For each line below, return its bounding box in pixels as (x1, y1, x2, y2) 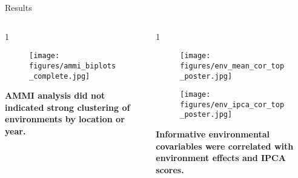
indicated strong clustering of (5, 101, 130, 113)
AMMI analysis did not (5, 89, 105, 102)
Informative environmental (156, 128, 270, 140)
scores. (156, 163, 184, 176)
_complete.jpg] (29, 71, 90, 81)
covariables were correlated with (156, 139, 294, 152)
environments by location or (5, 113, 125, 125)
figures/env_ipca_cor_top (180, 100, 285, 109)
